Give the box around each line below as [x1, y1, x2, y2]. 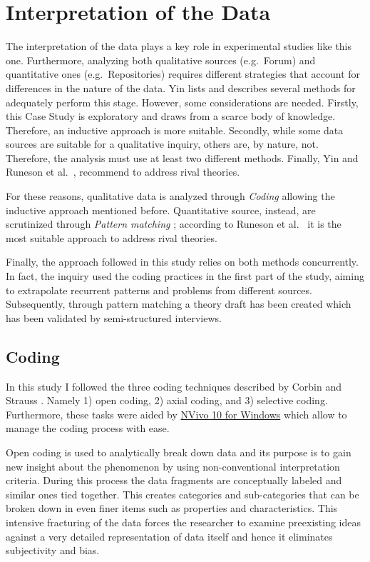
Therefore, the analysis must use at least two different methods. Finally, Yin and [6, 150, 359, 165]
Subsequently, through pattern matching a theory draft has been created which [6, 296, 351, 311]
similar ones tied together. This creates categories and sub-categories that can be [6, 486, 359, 501]
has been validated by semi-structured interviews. [6, 310, 222, 325]
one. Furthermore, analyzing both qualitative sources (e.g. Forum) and [6, 52, 316, 67]
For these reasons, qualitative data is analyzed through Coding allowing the [6, 189, 335, 204]
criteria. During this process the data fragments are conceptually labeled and [6, 473, 342, 488]
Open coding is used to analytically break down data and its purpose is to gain [6, 444, 351, 459]
